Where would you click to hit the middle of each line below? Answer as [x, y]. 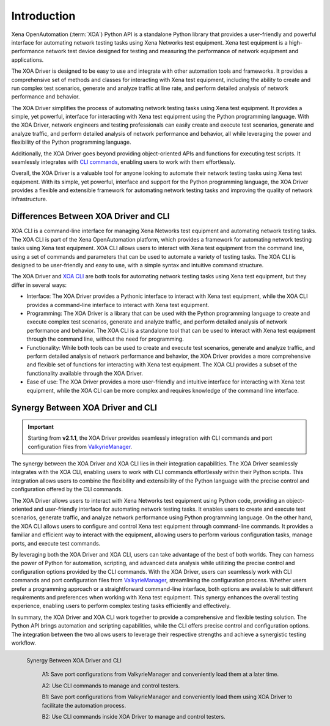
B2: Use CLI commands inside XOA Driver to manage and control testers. [134, 717]
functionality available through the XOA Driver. [85, 373]
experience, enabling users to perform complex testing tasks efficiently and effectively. [121, 606]
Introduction [43, 16]
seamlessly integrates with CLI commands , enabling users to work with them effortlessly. [123, 162]
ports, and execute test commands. [56, 543]
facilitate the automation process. [84, 705]
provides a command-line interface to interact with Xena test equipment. [118, 305]
